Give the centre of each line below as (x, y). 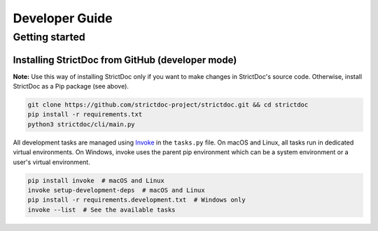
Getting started (49, 37)
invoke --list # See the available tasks (101, 210)
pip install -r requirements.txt (85, 114)
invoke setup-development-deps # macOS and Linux (117, 191)
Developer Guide (63, 18)
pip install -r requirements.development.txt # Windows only (136, 200)
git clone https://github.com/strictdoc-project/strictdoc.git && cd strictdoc (168, 105)
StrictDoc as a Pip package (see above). (71, 87)
